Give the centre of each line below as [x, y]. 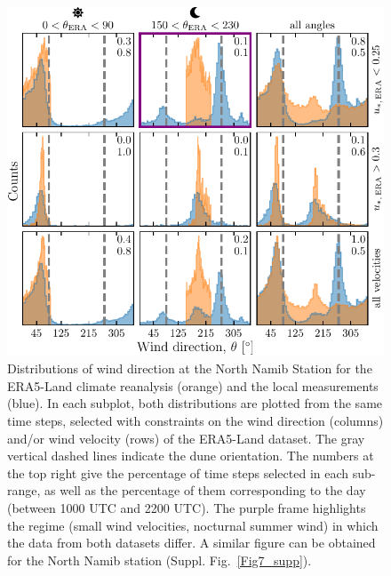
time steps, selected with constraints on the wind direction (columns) [195, 420]
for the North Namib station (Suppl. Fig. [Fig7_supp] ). [160, 560]
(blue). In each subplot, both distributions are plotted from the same [195, 403]
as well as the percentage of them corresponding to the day [205, 490]
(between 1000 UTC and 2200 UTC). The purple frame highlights [187, 507]
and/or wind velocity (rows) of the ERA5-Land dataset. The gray [186, 438]
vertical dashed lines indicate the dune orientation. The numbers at [191, 456]
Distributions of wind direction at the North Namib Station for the [190, 368]
